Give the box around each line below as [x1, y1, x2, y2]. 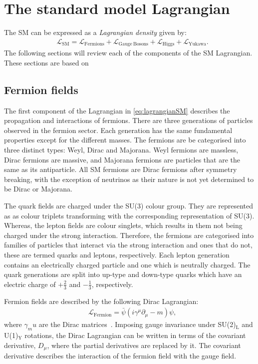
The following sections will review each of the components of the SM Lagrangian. [4, 47, 253, 58]
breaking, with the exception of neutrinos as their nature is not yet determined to [4, 173, 254, 184]
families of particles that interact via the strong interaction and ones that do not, [4, 239, 253, 250]
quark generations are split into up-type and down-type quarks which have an [4, 269, 242, 279]
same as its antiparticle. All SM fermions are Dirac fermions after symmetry [4, 164, 237, 174]
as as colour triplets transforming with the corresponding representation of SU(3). [4, 210, 255, 220]
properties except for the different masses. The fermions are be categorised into [4, 134, 246, 145]
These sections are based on [4, 57, 89, 67]
